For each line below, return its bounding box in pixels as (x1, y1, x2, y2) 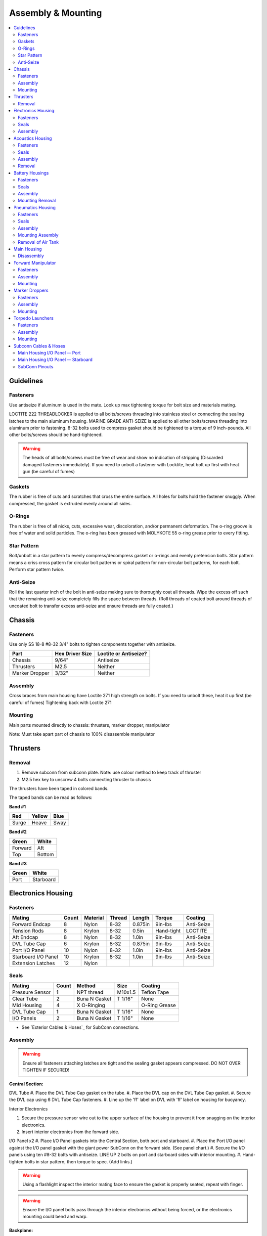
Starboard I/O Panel (12, 953, 58, 960)
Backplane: (9, 1227, 33, 1233)
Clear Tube (12, 995, 38, 1002)
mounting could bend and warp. (22, 1214, 88, 1220)
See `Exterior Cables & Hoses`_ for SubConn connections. (21, 1024, 139, 1030)
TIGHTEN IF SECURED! (22, 1067, 70, 1073)
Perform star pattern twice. (9, 566, 64, 572)
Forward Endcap (12, 921, 51, 927)
